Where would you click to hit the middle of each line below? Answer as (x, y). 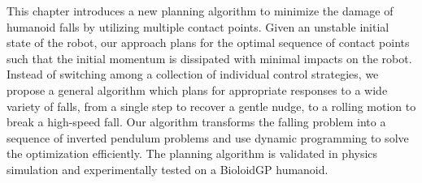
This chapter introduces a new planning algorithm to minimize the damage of (200, 11)
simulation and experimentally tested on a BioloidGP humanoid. (167, 169)
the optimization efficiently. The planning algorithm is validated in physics (192, 153)
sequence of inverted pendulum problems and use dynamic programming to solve (208, 137)
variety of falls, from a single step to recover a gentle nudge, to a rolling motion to (211, 106)
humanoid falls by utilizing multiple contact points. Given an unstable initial (198, 26)
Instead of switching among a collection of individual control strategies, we (193, 74)
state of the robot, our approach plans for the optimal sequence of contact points (208, 43)
